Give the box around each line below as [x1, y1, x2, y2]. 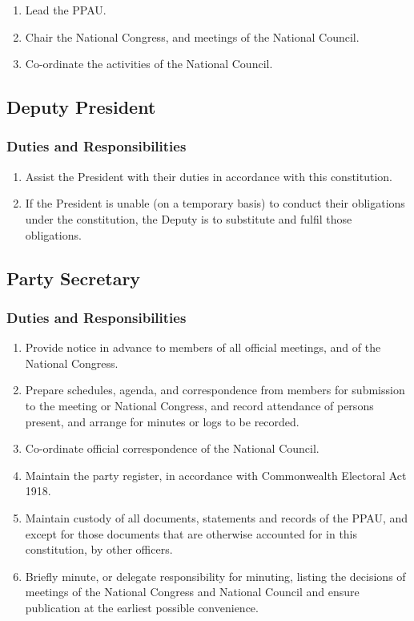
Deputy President [6, 95, 156, 119]
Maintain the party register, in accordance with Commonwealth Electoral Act [25, 466, 407, 483]
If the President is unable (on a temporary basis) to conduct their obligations [25, 195, 405, 212]
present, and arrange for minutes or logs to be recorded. [25, 413, 299, 429]
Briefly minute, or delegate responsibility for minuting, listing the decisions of [25, 567, 406, 584]
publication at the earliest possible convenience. [25, 599, 259, 615]
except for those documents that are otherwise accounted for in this [25, 525, 358, 542]
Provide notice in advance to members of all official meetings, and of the [25, 339, 381, 356]
